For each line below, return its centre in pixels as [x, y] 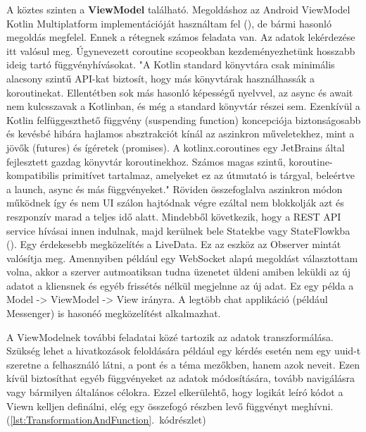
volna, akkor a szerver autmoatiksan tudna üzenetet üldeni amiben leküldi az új [179, 272]
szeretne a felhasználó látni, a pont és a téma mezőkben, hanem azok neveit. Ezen [183, 364]
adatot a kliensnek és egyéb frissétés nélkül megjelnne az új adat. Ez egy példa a [180, 285]
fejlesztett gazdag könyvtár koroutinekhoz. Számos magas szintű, [146, 161]
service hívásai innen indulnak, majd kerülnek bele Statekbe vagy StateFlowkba [178, 230]
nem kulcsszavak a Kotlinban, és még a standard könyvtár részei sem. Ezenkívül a [183, 106]
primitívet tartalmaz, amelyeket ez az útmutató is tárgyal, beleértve [208, 175]
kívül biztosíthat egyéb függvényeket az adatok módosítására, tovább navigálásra [181, 378]
